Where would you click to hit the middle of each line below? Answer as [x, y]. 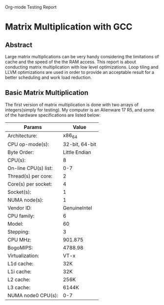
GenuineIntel [77, 208]
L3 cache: [19, 287]
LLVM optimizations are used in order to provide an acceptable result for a [80, 72]
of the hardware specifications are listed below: [53, 115]
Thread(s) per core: [30, 176]
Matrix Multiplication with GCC [69, 27]
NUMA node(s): [26, 200]
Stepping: [19, 232]
